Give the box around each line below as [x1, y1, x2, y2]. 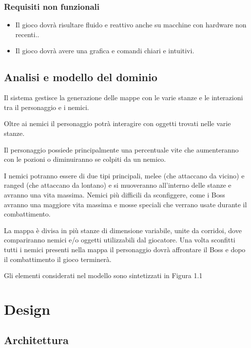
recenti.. [15, 29, 39, 39]
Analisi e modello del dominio [4, 69, 157, 85]
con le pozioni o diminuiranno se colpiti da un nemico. [4, 154, 166, 164]
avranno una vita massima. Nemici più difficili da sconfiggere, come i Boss [4, 189, 225, 199]
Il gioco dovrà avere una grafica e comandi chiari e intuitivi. [15, 45, 194, 56]
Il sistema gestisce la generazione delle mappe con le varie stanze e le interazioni [4, 92, 243, 103]
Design [4, 299, 51, 319]
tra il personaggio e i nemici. [4, 102, 89, 112]
